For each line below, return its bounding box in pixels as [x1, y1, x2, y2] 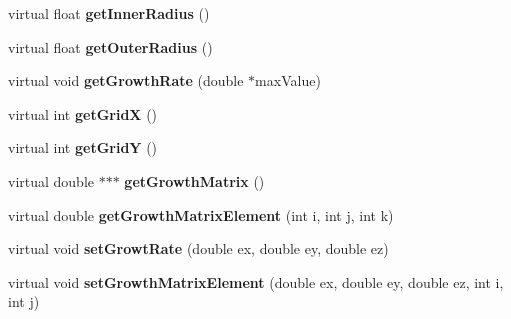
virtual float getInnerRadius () [8, 3, 210, 23]
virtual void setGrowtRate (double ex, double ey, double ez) [8, 238, 389, 259]
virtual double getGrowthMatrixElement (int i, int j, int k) [8, 204, 394, 225]
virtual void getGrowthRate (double [8, 70, 244, 91]
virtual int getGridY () [8, 137, 158, 158]
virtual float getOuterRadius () [8, 36, 213, 57]
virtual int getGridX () [8, 103, 158, 124]
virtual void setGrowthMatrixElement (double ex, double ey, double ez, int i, [8, 271, 504, 292]
